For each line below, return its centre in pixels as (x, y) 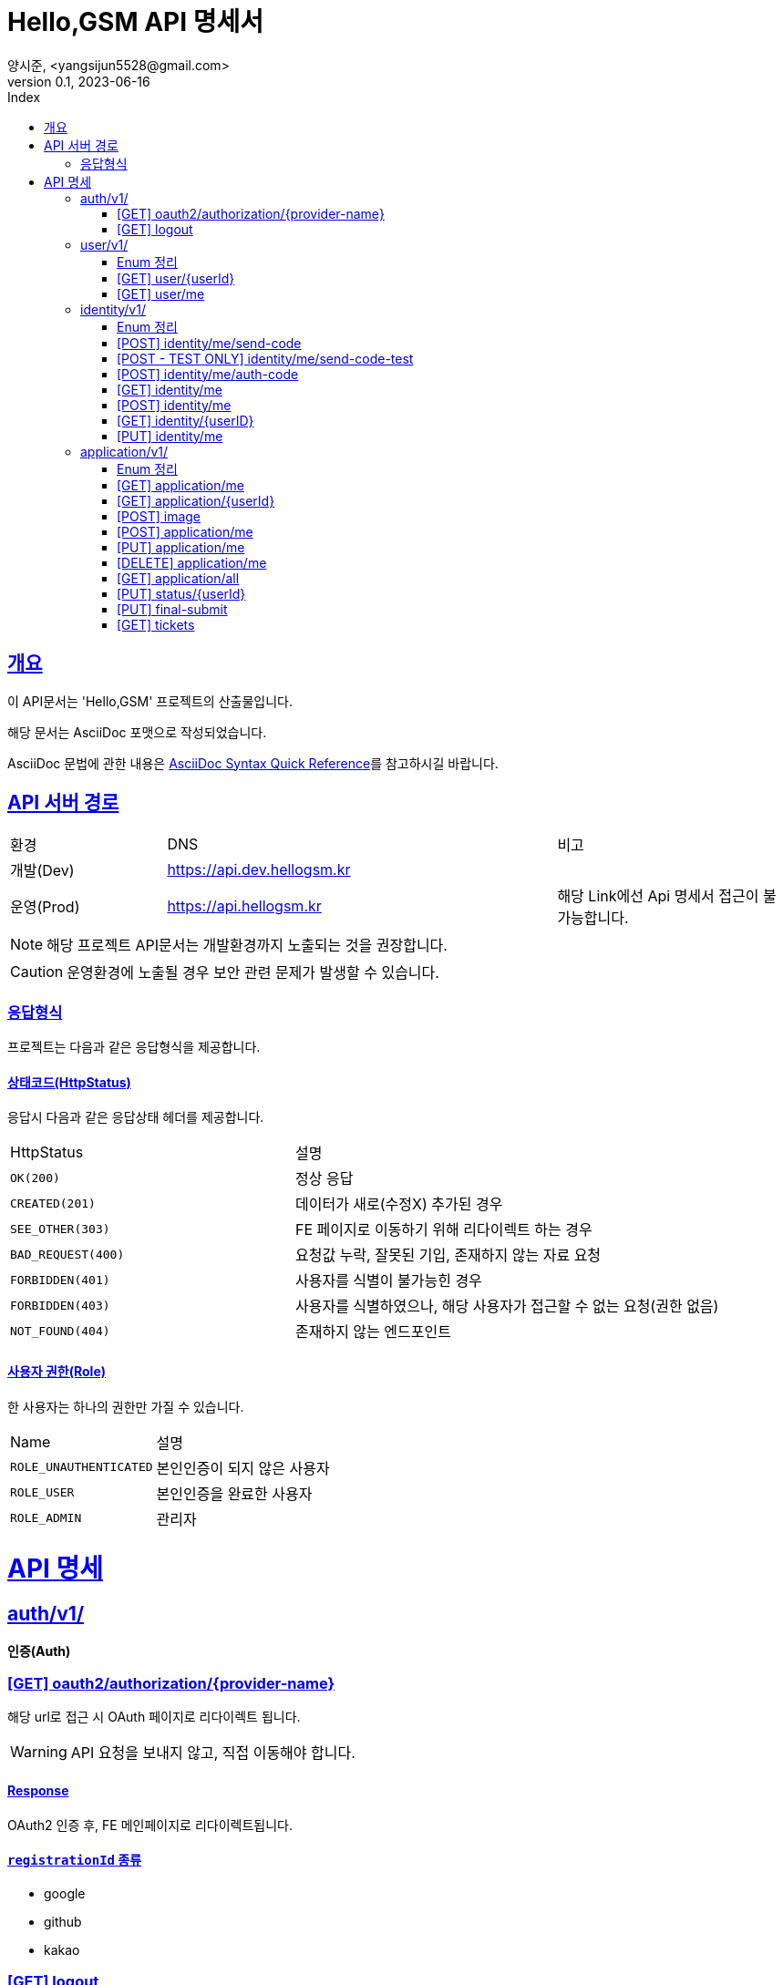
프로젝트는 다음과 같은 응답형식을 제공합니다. (134, 1047)
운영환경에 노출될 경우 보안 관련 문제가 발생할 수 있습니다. (253, 973)
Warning (39, 1752)
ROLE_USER (42, 1493)
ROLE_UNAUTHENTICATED (82, 1467)
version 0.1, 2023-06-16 (79, 81)
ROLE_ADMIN (46, 1518)
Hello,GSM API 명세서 (135, 22)
